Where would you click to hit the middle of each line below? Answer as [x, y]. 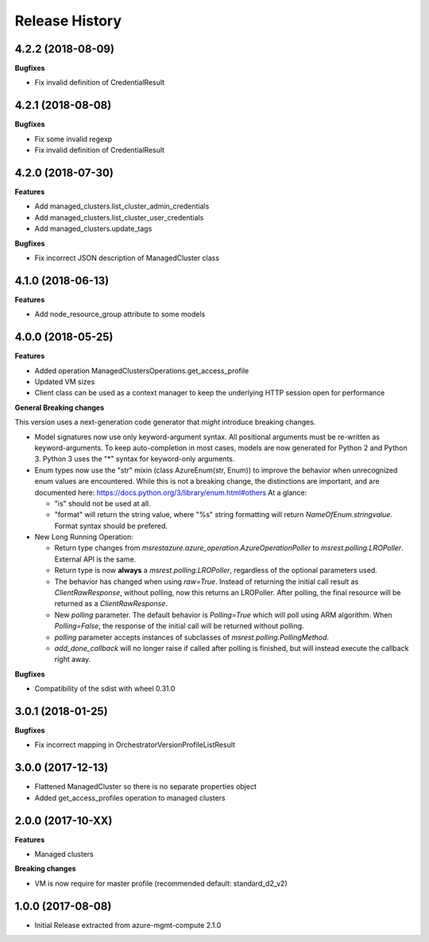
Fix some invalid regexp [73, 138]
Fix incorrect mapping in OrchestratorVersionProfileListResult [135, 745]
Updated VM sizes [65, 381]
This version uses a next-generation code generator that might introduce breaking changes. [165, 422]
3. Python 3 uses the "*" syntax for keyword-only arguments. [135, 459]
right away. [73, 660]
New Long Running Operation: [84, 537]
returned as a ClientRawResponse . [111, 604]
